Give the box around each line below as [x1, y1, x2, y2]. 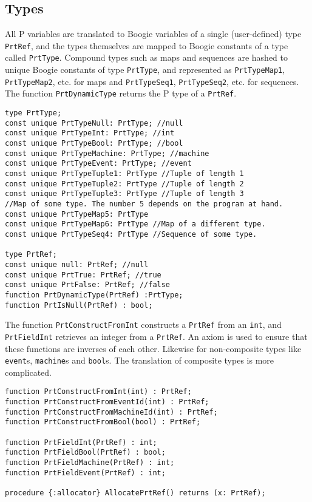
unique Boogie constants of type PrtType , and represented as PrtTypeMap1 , [5, 63, 285, 76]
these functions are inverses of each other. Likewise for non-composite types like [5, 342, 302, 354]
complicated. [5, 365, 52, 378]
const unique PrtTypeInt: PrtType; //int [5, 129, 175, 138]
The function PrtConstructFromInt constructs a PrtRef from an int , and [5, 318, 282, 331]
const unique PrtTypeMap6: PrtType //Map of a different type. [5, 220, 266, 229]
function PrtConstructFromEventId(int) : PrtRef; [5, 398, 209, 407]
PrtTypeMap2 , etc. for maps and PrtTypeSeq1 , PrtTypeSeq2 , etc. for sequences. [5, 75, 299, 87]
